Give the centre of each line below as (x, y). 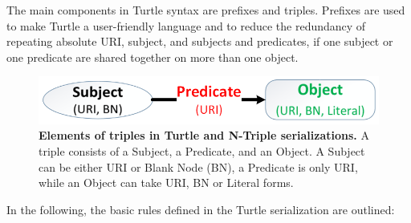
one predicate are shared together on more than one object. (153, 57)
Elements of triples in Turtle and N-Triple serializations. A (204, 135)
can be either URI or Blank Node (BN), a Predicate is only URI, (198, 166)
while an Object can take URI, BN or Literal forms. (166, 182)
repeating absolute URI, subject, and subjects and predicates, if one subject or (200, 41)
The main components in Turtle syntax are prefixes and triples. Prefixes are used (206, 10)
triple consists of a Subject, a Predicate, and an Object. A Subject (202, 150)
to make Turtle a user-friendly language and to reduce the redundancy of (186, 25)
